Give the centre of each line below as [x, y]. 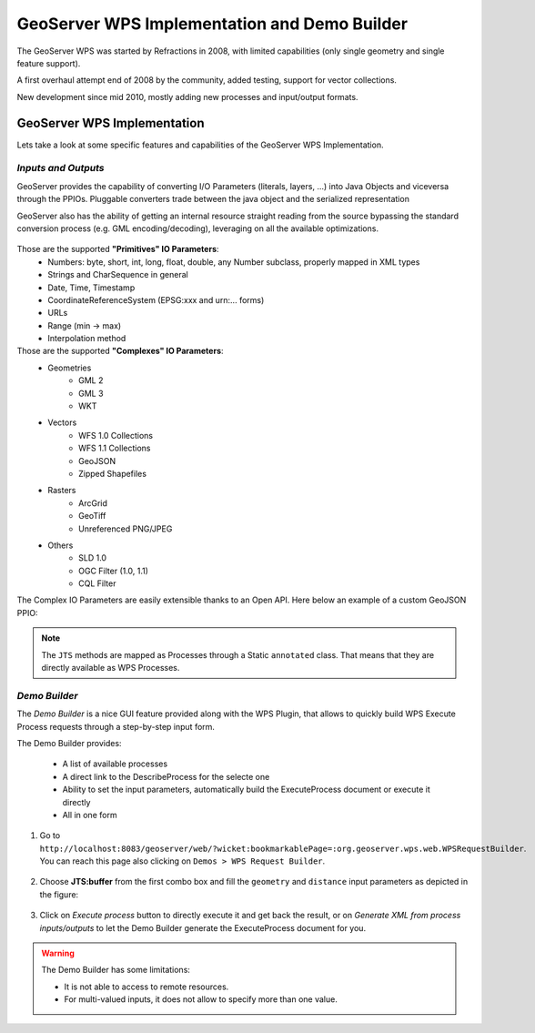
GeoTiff [92, 516]
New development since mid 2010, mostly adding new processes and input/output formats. [187, 96]
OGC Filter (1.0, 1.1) [114, 571]
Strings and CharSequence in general [118, 275]
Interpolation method [87, 339]
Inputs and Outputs [61, 168]
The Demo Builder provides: [69, 743]
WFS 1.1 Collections [115, 448]
